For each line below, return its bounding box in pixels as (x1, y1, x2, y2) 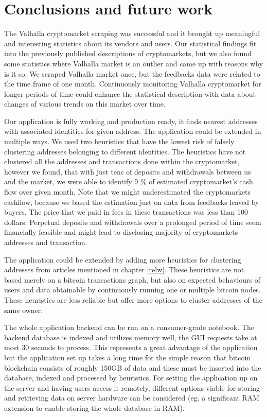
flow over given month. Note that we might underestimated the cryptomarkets (4, 186, 251, 197)
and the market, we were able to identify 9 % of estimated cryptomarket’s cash (4, 176, 253, 187)
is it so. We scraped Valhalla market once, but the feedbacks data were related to (4, 68, 260, 79)
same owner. (4, 304, 43, 315)
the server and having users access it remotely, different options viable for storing (4, 382, 260, 393)
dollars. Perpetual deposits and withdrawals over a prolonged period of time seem (4, 216, 261, 227)
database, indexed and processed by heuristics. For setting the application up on (4, 372, 258, 383)
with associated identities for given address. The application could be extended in (4, 126, 261, 136)
